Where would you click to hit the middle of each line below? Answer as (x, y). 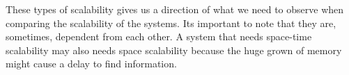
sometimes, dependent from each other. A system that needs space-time (159, 36)
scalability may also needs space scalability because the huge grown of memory (174, 50)
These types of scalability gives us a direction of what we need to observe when (175, 9)
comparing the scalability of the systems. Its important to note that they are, (171, 23)
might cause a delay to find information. (91, 64)
